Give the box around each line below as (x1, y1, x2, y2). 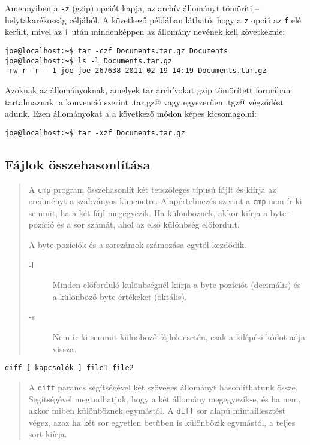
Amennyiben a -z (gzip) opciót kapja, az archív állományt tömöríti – (5, 2, 260, 14)
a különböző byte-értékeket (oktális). (52, 290, 187, 302)
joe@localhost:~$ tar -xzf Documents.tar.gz (5, 128, 185, 137)
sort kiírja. (28, 428, 67, 440)
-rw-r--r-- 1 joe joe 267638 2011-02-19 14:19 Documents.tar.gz (5, 66, 267, 75)
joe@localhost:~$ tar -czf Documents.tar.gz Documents (5, 46, 228, 55)
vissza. (52, 342, 77, 355)
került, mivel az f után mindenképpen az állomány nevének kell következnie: (5, 25, 285, 38)
